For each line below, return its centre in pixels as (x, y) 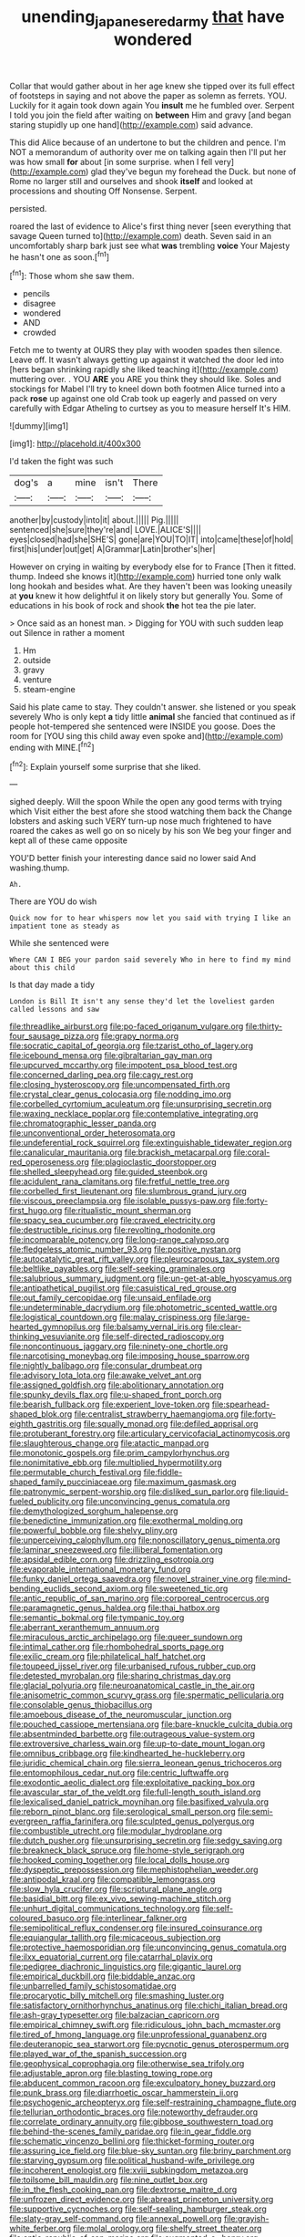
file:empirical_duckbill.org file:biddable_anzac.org (102, 1976)
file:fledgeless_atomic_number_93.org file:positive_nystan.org (125, 1249)
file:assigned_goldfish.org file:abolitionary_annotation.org (117, 1385)
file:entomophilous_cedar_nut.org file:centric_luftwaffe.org (119, 1773)
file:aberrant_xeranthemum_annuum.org (84, 1628)
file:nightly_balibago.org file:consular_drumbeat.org (106, 1366)
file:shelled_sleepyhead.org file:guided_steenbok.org (108, 1172)
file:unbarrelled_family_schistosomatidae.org (93, 1986)
